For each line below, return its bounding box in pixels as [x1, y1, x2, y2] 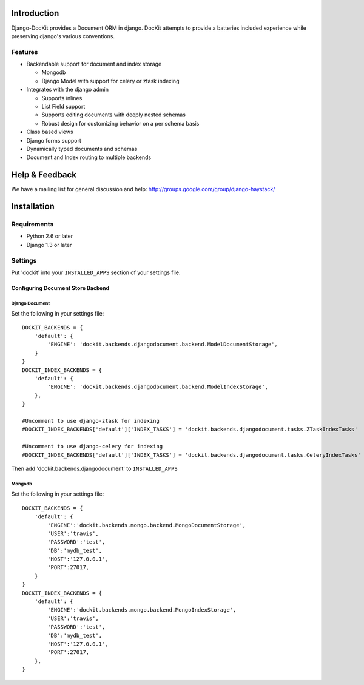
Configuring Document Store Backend [11, 284, 110, 291]
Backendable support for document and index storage [26, 61, 162, 68]
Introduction [11, 8, 59, 18]
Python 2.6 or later [26, 232, 73, 240]
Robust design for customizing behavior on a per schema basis [41, 120, 200, 127]
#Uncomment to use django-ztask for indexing [22, 417, 160, 424]
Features [11, 47, 38, 56]
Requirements [11, 220, 54, 229]
